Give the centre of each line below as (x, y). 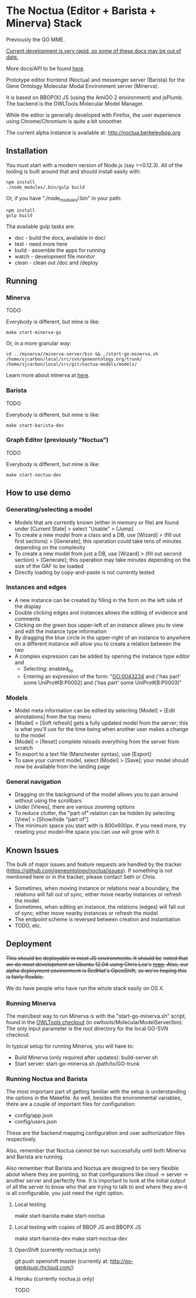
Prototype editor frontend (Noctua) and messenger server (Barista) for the (96, 80)
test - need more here (41, 244)
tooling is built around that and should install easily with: (74, 171)
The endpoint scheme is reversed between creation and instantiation (97, 919)
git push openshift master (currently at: (62, 1261)
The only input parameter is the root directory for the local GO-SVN (87, 1029)
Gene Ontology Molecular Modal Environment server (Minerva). (82, 86)
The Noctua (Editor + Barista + (81, 11)
